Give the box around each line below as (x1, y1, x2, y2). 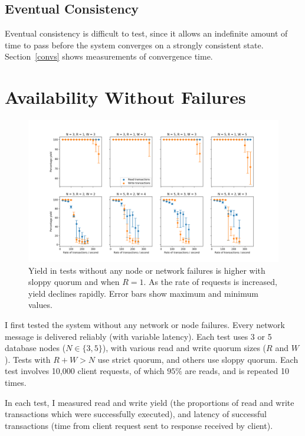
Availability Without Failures (5, 85, 246, 109)
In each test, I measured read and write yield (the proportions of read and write (5, 396, 294, 408)
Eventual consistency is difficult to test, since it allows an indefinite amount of (5, 27, 288, 40)
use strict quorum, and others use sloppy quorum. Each (97, 353, 299, 365)
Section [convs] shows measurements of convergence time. (5, 50, 213, 63)
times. (5, 376, 27, 389)
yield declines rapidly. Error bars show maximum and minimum (28, 287, 258, 299)
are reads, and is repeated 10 (185, 365, 290, 377)
